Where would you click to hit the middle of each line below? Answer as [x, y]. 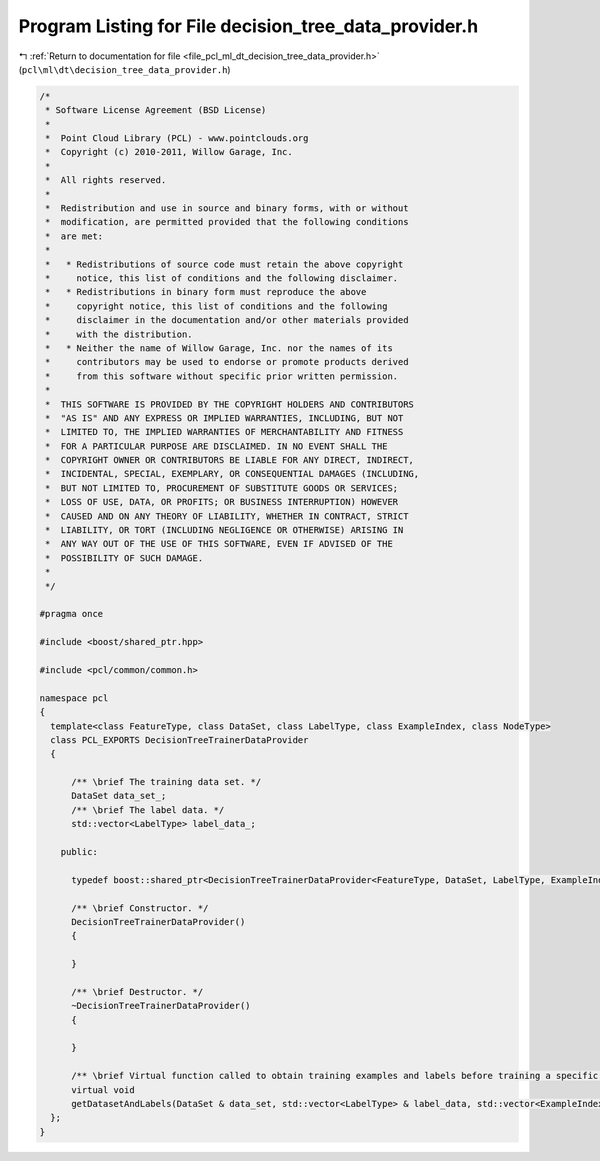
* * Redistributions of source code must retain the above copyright [224, 264]
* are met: [74, 236]
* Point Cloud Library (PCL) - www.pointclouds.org [177, 138]
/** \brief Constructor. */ [140, 908]
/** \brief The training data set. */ [166, 782]
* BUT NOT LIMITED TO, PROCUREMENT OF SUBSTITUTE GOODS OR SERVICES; [222, 488]
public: [79, 852]
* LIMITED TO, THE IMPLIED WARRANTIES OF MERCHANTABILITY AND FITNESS [224, 432]
